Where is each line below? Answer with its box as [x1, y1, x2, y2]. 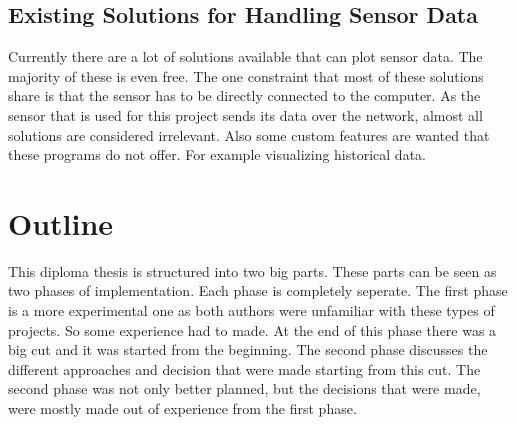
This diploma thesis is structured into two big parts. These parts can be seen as [8, 260, 497, 281]
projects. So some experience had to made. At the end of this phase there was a [8, 319, 497, 340]
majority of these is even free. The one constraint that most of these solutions [8, 65, 484, 86]
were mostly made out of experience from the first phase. [8, 398, 357, 419]
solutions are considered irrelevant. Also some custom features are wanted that [8, 124, 490, 145]
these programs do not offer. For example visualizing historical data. [8, 144, 426, 165]
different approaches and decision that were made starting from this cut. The [8, 358, 481, 379]
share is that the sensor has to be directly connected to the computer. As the [8, 85, 481, 106]
